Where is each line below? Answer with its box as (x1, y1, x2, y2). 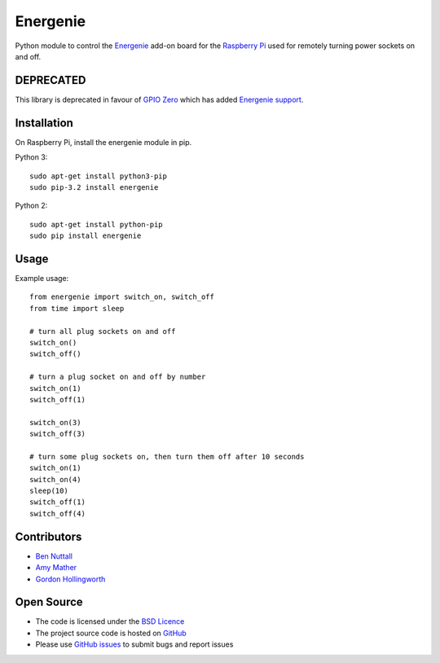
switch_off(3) (29, 429, 86, 439)
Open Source (15, 595, 83, 609)
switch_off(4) (29, 509, 86, 518)
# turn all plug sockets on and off (29, 327, 176, 336)
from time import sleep (29, 304, 125, 313)
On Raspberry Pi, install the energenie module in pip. (15, 137, 192, 147)
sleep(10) (29, 486, 68, 496)
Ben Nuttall (35, 551, 73, 561)
